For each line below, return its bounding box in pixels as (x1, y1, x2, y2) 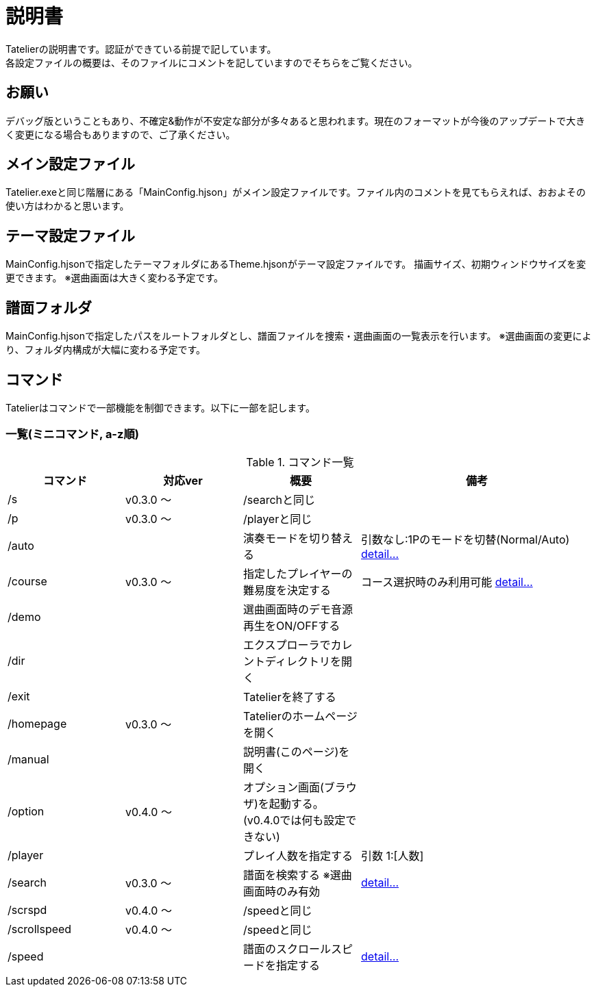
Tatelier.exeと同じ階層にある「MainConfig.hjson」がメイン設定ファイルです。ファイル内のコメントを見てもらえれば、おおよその (5, 186, 586, 199)
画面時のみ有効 (243, 884, 321, 898)
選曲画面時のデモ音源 (243, 602, 353, 616)
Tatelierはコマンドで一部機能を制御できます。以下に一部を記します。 (5, 401, 315, 414)
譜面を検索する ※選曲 (243, 867, 352, 882)
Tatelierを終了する (243, 689, 336, 704)
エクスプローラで (243, 637, 331, 652)
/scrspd (8, 902, 47, 917)
